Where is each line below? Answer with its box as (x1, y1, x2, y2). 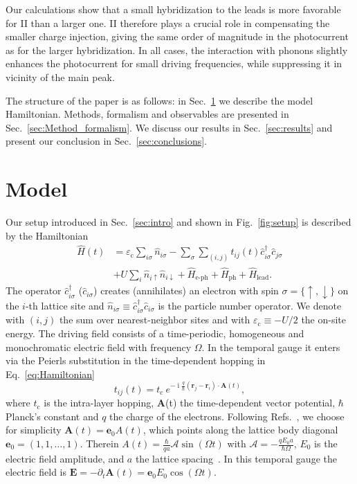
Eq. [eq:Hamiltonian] (6, 366, 95, 381)
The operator (6, 283, 62, 298)
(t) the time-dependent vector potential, (165, 395, 336, 410)
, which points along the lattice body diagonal (143, 422, 338, 437)
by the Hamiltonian (6, 228, 89, 242)
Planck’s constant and (6, 409, 99, 423)
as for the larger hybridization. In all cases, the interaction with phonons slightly (6, 42, 348, 57)
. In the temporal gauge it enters (201, 339, 340, 354)
